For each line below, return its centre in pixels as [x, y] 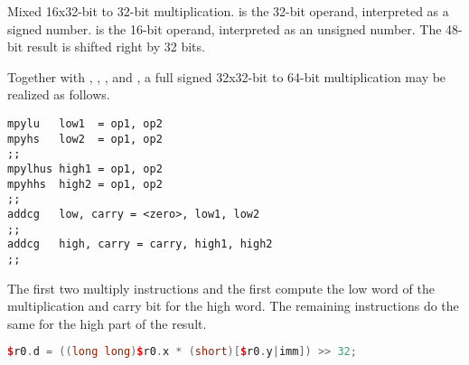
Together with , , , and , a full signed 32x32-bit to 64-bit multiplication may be [227, 76]
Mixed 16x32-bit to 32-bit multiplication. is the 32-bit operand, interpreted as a [228, 11]
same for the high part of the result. [107, 323]
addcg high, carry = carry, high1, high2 [140, 244]
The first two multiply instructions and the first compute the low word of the [221, 288]
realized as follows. [59, 94]
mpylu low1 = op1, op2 [85, 123]
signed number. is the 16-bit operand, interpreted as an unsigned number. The [225, 28]
